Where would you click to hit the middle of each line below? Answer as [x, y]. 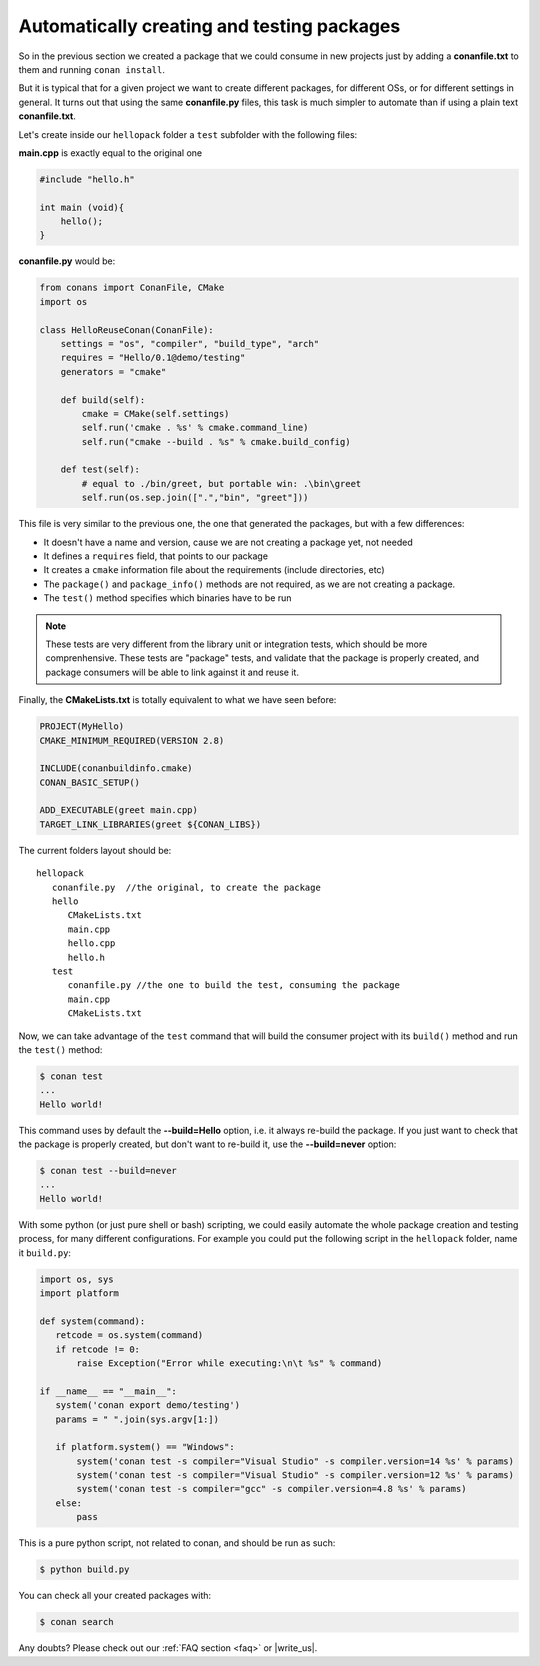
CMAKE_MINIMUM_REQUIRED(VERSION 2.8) [132, 740]
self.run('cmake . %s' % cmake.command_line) [195, 428]
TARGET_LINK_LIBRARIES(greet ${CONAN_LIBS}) [150, 824]
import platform [79, 1293]
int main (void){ [82, 207]
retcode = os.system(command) [129, 1335]
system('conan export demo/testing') [147, 1405]
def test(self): [100, 469]
